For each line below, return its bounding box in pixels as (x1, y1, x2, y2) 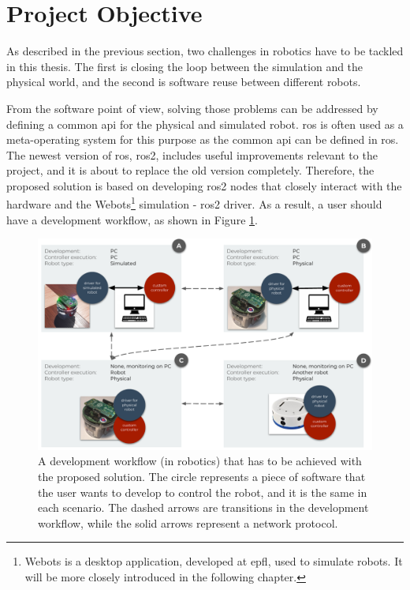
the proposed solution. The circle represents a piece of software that (38, 468, 366, 484)
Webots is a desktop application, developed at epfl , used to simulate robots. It (24, 553, 403, 569)
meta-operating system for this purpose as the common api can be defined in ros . (6, 131, 399, 148)
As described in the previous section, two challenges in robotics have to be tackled (6, 43, 404, 59)
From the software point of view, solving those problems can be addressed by (6, 100, 378, 116)
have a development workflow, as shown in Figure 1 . (6, 211, 258, 227)
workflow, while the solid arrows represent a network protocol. (38, 514, 338, 531)
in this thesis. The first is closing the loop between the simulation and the (6, 58, 363, 74)
